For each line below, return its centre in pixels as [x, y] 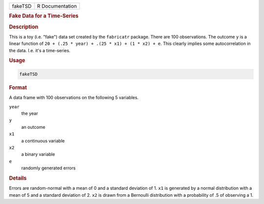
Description [24, 27]
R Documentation [57, 6]
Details [18, 178]
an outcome [33, 127]
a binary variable [38, 154]
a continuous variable [43, 141]
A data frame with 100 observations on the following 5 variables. [74, 98]
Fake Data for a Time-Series [44, 16]
